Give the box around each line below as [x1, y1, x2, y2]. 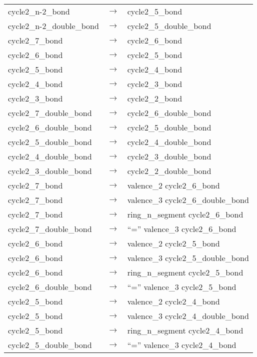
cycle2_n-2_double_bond [8, 20, 99, 31]
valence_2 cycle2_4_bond [127, 295, 220, 307]
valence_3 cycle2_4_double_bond [127, 310, 249, 321]
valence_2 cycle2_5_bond [127, 237, 220, 249]
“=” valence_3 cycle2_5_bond [127, 281, 236, 292]
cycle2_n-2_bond [8, 5, 70, 17]
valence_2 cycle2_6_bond [127, 179, 220, 191]
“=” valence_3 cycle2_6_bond [127, 223, 236, 234]
